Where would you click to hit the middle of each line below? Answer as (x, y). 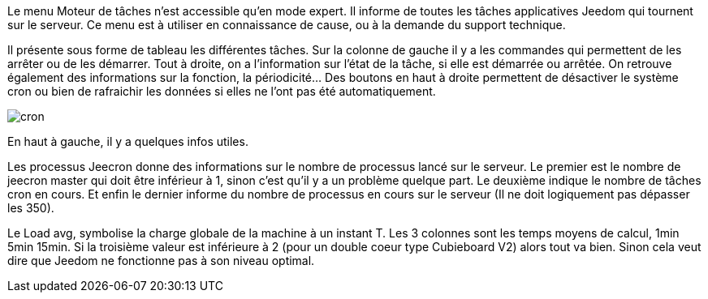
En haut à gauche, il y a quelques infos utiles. (128, 141)
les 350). (31, 208)
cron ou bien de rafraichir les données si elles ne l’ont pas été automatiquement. (222, 91)
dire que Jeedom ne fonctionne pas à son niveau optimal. (161, 261)
